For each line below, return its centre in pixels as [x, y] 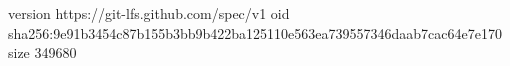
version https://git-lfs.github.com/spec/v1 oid [149, 13]
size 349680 [42, 52]
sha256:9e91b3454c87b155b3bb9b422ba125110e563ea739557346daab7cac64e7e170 [255, 32]
